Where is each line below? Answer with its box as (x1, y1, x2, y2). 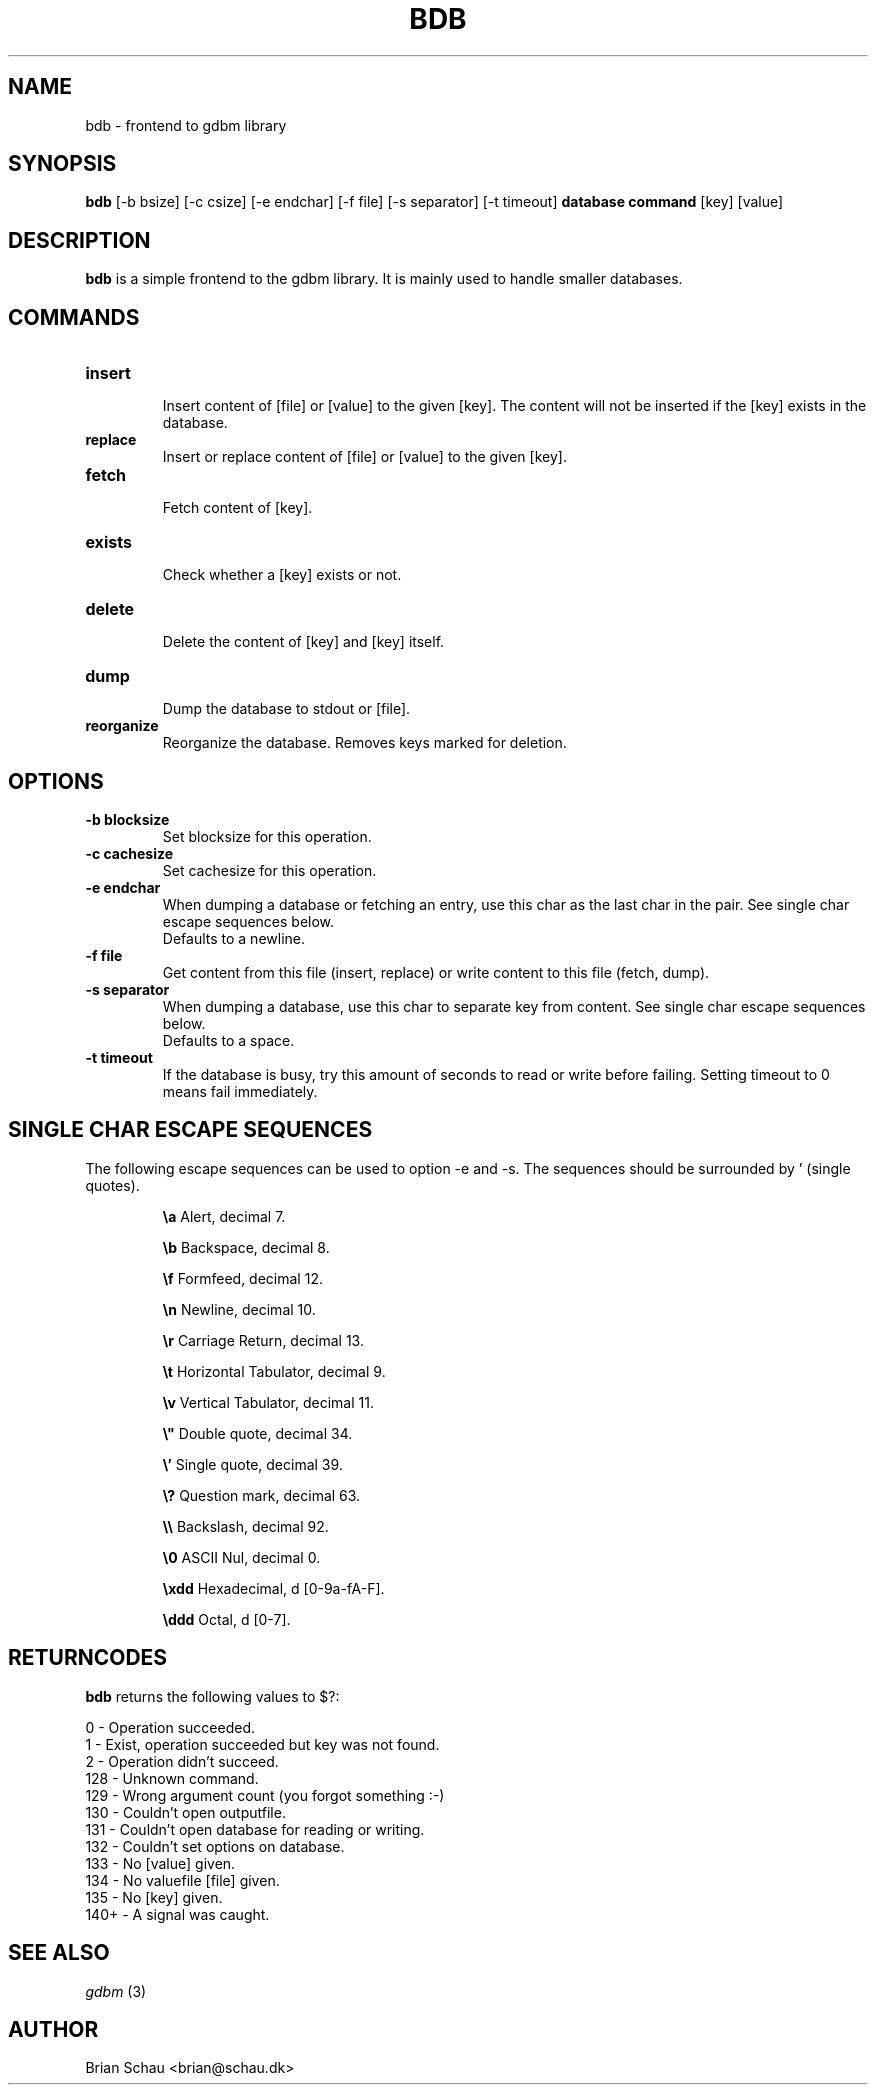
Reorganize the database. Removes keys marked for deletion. (162, 734, 567, 752)
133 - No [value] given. (85, 1854, 236, 1872)
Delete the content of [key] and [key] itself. (162, 633, 445, 651)
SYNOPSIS (8, 151, 117, 177)
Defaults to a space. (162, 1031, 295, 1049)
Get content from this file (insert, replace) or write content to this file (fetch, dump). (162, 963, 710, 981)
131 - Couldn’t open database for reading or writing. (85, 1820, 425, 1838)
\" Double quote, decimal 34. (162, 1424, 353, 1442)
